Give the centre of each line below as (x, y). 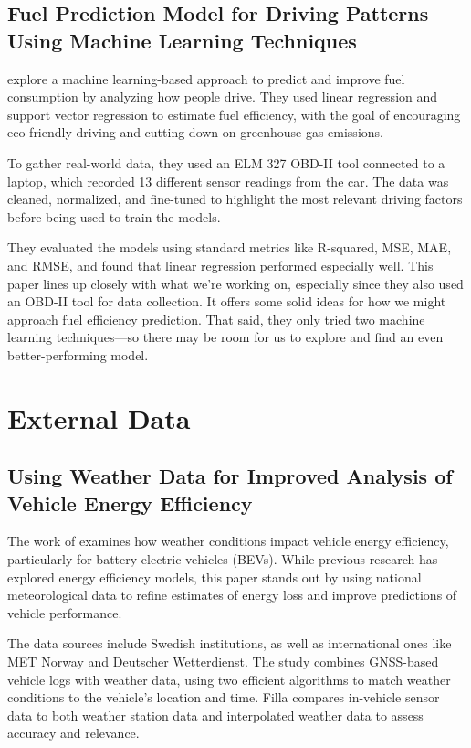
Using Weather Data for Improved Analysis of (230, 476)
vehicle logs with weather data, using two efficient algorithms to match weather (229, 679)
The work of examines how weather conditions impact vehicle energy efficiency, (228, 541)
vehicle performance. (65, 612)
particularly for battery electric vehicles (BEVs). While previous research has (223, 559)
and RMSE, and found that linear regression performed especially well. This (220, 265)
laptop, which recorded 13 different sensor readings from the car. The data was (228, 181)
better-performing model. (78, 354)
